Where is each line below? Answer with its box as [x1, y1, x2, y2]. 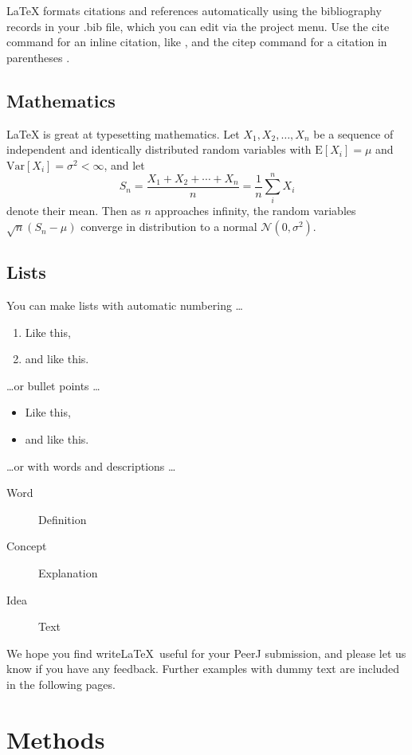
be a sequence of [313, 125, 394, 142]
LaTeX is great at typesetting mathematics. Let [6, 125, 240, 142]
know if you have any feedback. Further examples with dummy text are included [6, 660, 400, 677]
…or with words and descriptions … [6, 457, 176, 474]
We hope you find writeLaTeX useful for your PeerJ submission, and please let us [6, 644, 406, 661]
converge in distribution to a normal [80, 218, 257, 235]
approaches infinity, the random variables [155, 202, 356, 219]
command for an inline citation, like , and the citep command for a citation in [6, 33, 387, 50]
